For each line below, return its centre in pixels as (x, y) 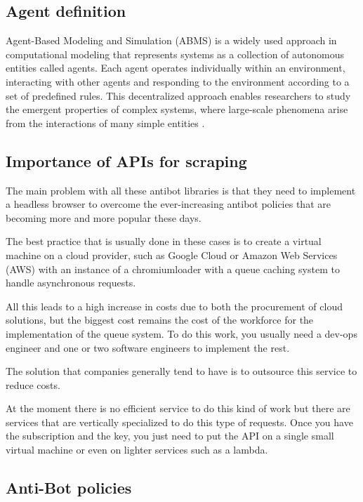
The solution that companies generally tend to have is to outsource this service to (181, 371)
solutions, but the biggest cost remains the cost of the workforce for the (160, 320)
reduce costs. (33, 384)
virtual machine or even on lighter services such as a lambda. (137, 450)
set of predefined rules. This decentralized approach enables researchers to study (178, 95)
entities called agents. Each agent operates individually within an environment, (176, 68)
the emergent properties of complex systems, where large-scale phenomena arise (177, 109)
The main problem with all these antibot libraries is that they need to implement (181, 190)
